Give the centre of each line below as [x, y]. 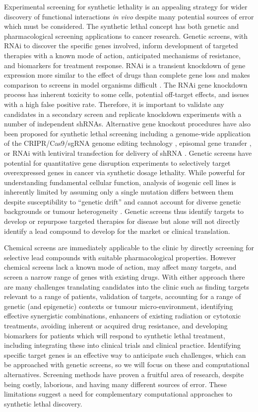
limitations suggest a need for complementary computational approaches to [118, 394]
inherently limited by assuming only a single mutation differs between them [119, 192]
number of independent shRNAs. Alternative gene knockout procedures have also [127, 124]
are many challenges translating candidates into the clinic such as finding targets [127, 286]
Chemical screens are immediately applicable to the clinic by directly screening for [129, 248]
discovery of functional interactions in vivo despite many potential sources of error [129, 16]
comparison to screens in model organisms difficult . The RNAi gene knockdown [126, 84]
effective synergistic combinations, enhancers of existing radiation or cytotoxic [123, 316]
